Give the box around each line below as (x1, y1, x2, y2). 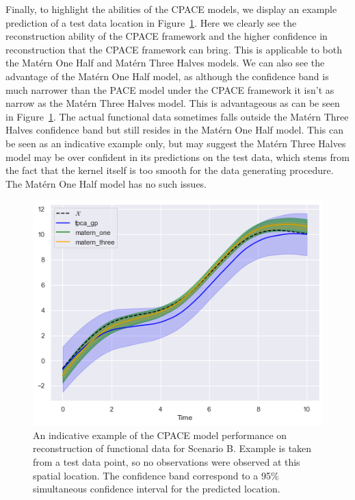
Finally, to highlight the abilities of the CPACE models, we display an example (5, 2, 337, 16)
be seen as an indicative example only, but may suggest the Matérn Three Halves (5, 136, 346, 150)
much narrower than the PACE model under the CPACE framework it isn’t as (5, 82, 334, 97)
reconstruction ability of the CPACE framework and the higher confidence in (5, 29, 328, 43)
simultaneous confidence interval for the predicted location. (33, 482, 280, 496)
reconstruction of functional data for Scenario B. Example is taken (33, 441, 312, 455)
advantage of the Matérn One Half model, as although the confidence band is (5, 68, 329, 83)
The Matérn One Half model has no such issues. (5, 176, 207, 190)
